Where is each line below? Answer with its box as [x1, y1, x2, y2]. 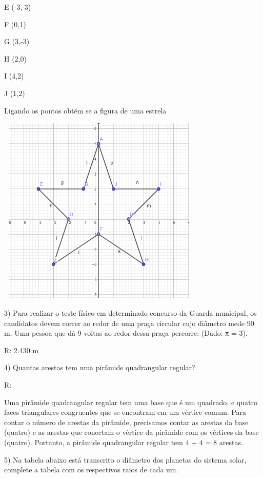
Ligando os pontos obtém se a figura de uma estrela [4, 105, 167, 116]
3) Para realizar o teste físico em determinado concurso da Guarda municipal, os [4, 308, 257, 318]
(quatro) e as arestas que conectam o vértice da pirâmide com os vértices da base [4, 427, 259, 437]
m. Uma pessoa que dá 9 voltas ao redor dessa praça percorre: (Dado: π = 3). [4, 328, 248, 338]
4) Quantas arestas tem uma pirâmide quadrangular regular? [4, 362, 195, 373]
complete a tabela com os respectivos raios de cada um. [4, 464, 178, 475]
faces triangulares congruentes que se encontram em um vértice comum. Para [4, 407, 246, 417]
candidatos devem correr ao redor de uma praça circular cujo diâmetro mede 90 [4, 317, 254, 328]
